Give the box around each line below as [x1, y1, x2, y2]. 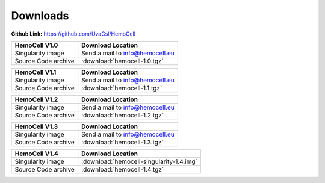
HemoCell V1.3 [14, 122, 58, 131]
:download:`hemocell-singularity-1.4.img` [81, 157, 198, 166]
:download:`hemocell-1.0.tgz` [81, 57, 164, 65]
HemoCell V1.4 [14, 149, 58, 158]
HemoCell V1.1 [14, 68, 57, 76]
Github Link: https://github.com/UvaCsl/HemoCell [11, 30, 135, 37]
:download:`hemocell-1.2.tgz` [81, 111, 164, 119]
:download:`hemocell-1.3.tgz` [81, 138, 164, 146]
